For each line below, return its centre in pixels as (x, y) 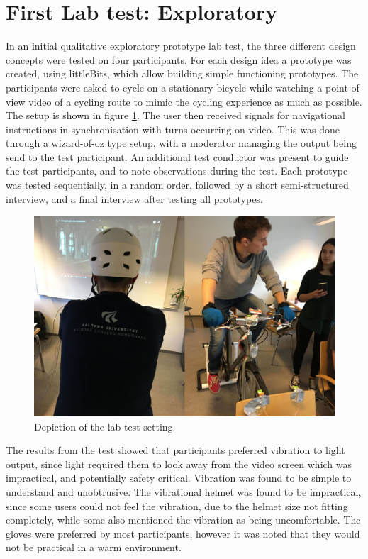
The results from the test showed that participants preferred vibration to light (175, 450)
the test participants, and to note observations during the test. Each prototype (177, 171)
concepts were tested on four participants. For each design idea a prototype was (179, 59)
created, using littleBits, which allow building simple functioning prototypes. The (182, 73)
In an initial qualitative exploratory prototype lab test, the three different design (181, 46)
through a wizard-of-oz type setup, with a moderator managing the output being (181, 143)
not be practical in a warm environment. (94, 547)
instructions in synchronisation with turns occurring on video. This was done (173, 129)
